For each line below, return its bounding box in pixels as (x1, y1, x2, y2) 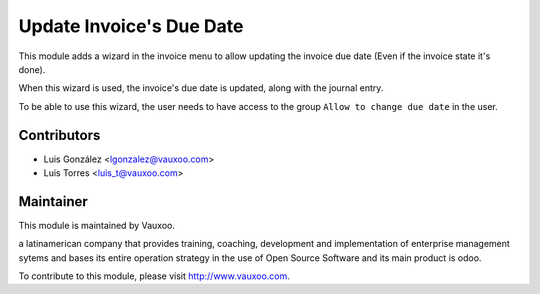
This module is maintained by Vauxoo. (18, 219, 175, 231)
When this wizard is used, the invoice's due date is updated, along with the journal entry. (18, 82, 384, 94)
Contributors (18, 126, 101, 144)
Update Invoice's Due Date (18, 15, 244, 37)
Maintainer (18, 193, 89, 210)
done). (18, 63, 46, 75)
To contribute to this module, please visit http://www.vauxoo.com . (18, 270, 290, 282)
